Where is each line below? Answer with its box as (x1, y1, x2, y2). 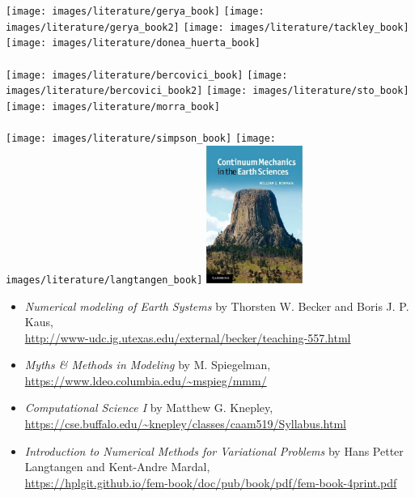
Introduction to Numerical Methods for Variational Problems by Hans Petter (24, 442, 404, 459)
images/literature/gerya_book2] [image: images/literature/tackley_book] (6, 21, 409, 33)
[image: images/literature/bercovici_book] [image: (6, 69, 288, 81)
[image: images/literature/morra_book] (6, 100, 220, 113)
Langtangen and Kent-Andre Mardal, (24, 458, 210, 475)
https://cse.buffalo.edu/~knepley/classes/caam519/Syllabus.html (24, 415, 346, 432)
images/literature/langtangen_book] (6, 274, 203, 286)
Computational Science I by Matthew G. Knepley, (24, 399, 273, 416)
